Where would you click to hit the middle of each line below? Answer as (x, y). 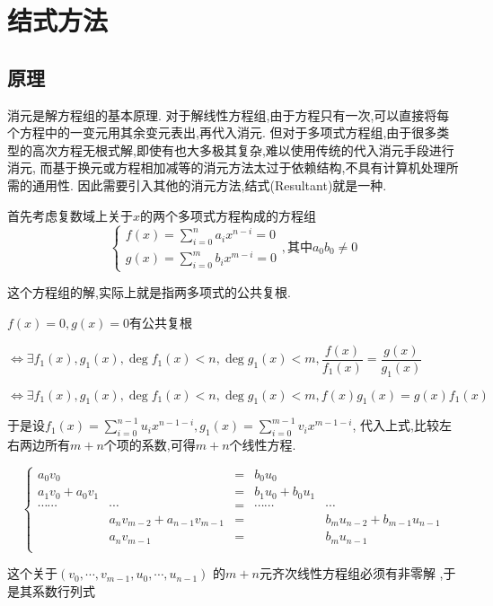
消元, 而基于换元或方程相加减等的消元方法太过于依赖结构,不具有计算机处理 (227, 167)
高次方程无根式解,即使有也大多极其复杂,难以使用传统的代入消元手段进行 (243, 149)
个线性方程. (263, 445)
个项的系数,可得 (150, 445)
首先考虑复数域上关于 (70, 215)
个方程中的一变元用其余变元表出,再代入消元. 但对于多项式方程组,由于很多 (222, 132)
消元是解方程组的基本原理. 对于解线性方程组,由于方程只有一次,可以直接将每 (229, 114)
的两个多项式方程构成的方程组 (229, 215)
